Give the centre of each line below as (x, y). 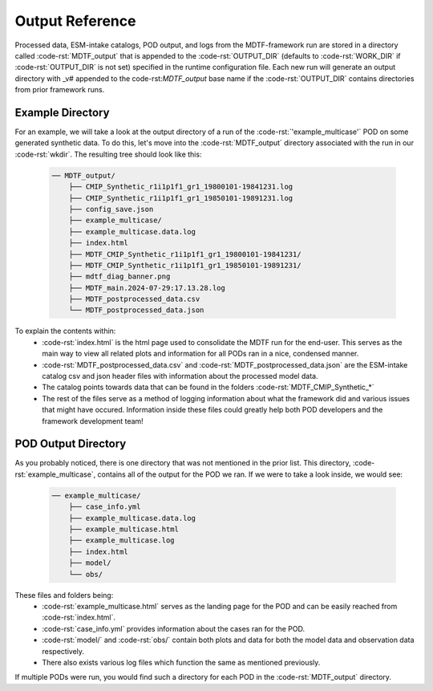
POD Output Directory (71, 444)
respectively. (63, 651)
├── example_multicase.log (122, 541)
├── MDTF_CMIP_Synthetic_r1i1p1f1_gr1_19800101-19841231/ (185, 254)
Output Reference (75, 21)
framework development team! (93, 421)
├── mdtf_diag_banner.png (119, 276)
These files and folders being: (64, 595)
